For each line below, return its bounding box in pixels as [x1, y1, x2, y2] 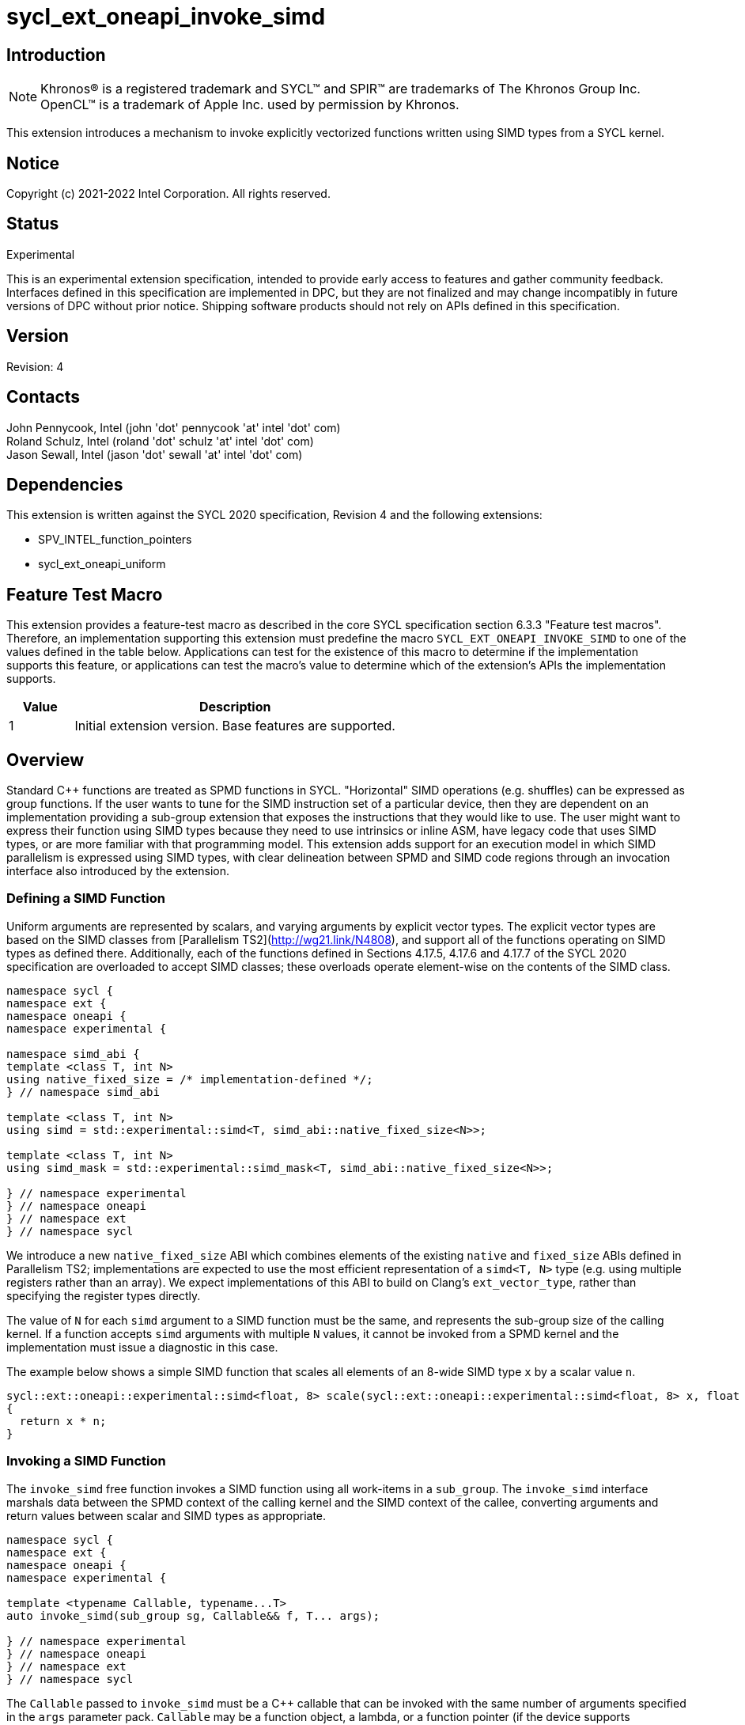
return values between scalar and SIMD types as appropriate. [6, 1508, 327, 1522]
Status [6, 214, 59, 234]
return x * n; [19, 1414, 107, 1427]
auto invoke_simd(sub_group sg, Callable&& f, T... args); [6, 1609, 380, 1622]
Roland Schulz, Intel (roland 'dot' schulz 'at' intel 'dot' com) [6, 434, 314, 448]
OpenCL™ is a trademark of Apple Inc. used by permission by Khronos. [40, 97, 459, 113]
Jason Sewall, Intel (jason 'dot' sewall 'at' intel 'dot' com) [6, 447, 303, 461]
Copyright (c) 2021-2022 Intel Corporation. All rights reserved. [6, 187, 331, 201]
